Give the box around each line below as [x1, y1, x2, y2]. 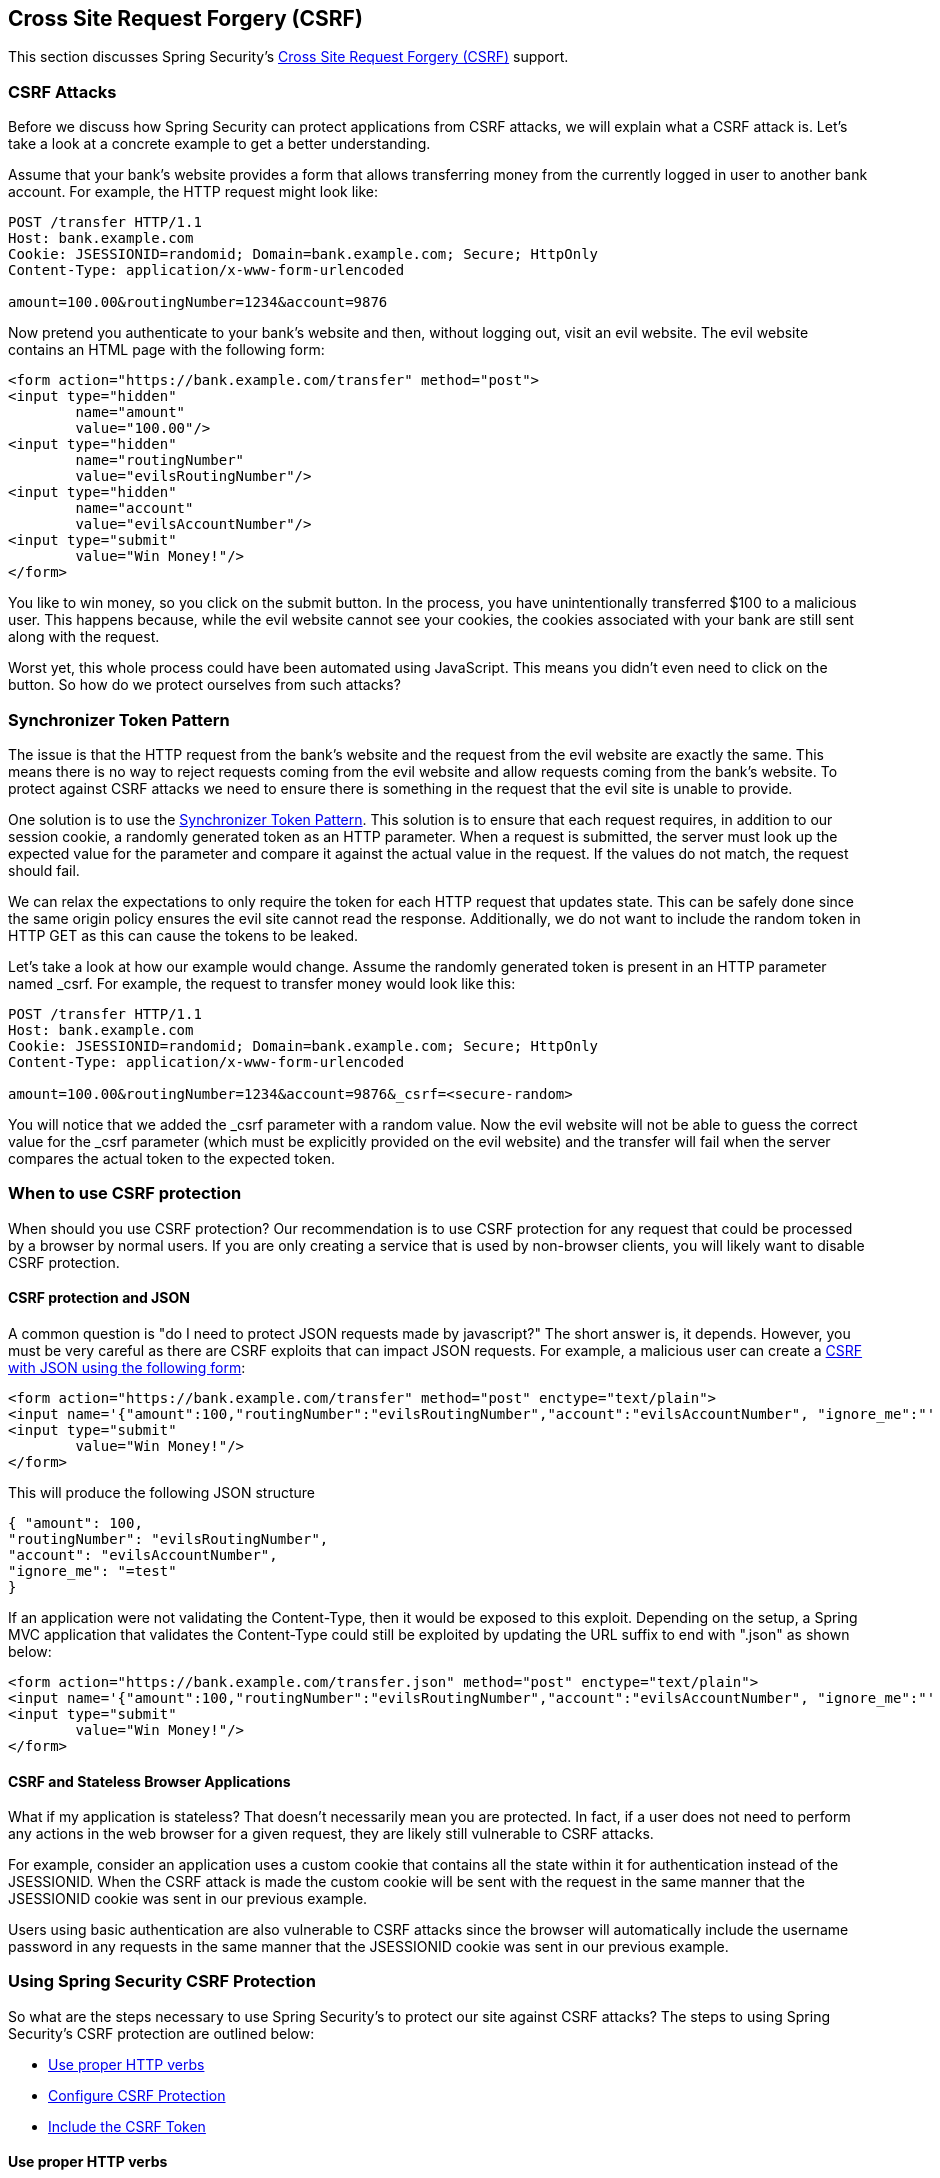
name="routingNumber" [75, 452, 245, 469]
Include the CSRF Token [48, 2117, 206, 2135]
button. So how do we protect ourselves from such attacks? [8, 676, 401, 694]
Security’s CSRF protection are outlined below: [8, 2024, 315, 2042]
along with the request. [8, 628, 160, 646]
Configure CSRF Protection [48, 2086, 226, 2104]
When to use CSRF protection [8, 1183, 242, 1204]
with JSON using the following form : [8, 1358, 246, 1376]
